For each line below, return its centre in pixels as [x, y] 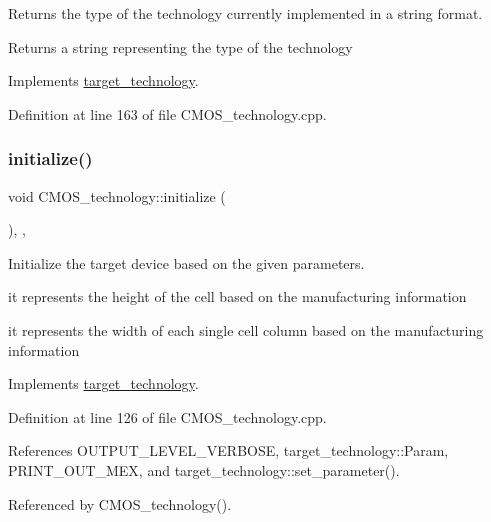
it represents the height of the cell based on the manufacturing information [237, 296]
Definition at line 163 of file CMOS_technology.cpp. [167, 113]
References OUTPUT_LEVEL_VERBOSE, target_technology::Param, [228, 450]
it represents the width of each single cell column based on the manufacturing [246, 329]
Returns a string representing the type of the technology [180, 46]
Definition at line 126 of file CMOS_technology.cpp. [167, 416]
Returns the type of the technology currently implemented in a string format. [245, 13]
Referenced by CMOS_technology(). [120, 503]
